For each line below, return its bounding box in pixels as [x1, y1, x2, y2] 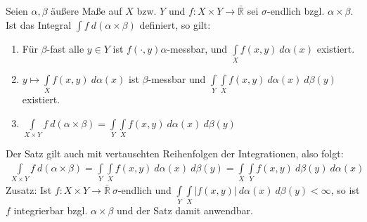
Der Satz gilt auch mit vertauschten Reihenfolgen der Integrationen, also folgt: [6, 146, 344, 161]
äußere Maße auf [51, 4, 122, 18]
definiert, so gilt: [139, 17, 211, 32]
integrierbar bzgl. [13, 203, 88, 218]
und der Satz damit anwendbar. [117, 203, 253, 218]
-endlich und [117, 183, 172, 197]
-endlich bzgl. [266, 4, 325, 18]
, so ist [330, 183, 360, 197]
